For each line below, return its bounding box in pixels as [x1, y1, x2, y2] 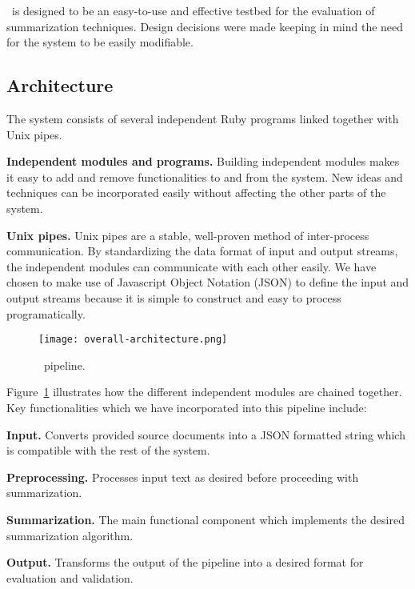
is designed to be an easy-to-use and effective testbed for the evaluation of [11, 2, 375, 18]
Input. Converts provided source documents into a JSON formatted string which [6, 426, 405, 443]
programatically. [6, 305, 86, 322]
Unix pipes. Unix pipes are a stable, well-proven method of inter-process [6, 226, 369, 243]
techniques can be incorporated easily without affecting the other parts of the [6, 184, 386, 201]
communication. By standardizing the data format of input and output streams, [6, 242, 398, 259]
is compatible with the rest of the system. [6, 442, 210, 459]
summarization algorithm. [6, 527, 134, 543]
